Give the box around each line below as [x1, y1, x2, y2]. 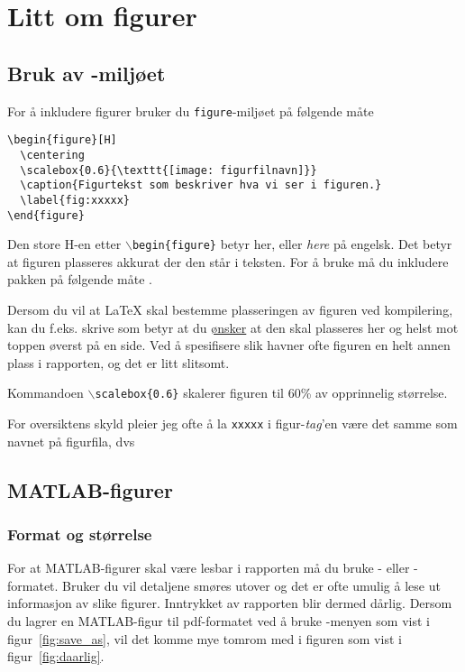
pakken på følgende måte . [7, 270, 152, 289]
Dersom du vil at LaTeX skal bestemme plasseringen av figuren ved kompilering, [7, 300, 453, 319]
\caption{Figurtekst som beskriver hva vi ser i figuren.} [20, 179, 382, 192]
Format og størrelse [7, 523, 152, 545]
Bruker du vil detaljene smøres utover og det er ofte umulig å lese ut [62, 575, 441, 594]
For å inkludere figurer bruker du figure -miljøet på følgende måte [7, 101, 374, 120]
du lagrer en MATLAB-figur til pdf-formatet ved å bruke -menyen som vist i [7, 612, 430, 631]
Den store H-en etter [7, 235, 122, 253]
